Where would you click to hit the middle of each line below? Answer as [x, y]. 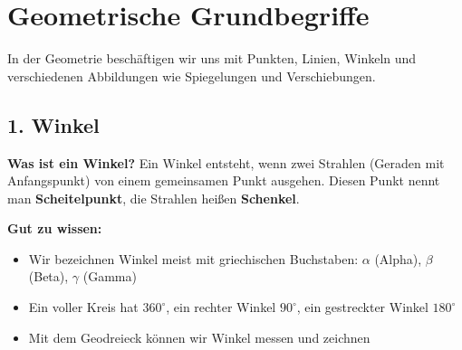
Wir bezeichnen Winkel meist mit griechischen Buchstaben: [193, 258]
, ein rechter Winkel [221, 307]
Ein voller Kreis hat [83, 307]
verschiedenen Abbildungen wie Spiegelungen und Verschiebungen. [192, 76]
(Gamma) [110, 276]
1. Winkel [53, 124]
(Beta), [48, 276]
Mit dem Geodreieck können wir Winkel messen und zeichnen [199, 337]
